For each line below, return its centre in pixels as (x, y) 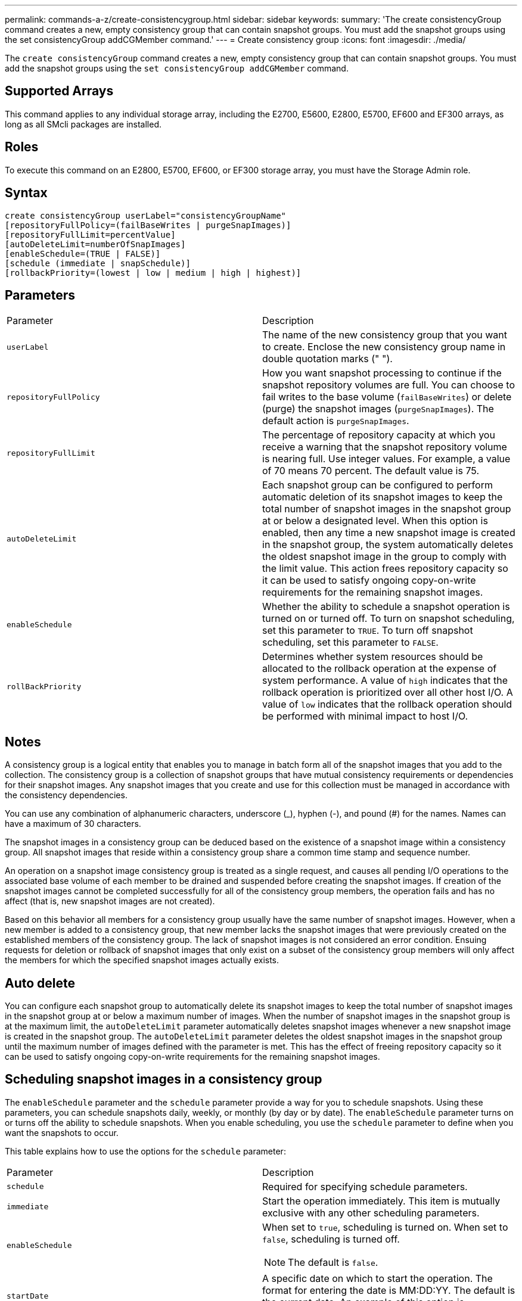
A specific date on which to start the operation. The (377, 1278)
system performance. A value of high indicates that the (385, 681)
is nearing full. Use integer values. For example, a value (386, 459)
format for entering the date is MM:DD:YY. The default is (389, 1290)
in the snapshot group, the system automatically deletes (388, 545)
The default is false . (333, 1262)
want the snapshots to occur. (62, 1132)
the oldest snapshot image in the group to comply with (384, 557)
